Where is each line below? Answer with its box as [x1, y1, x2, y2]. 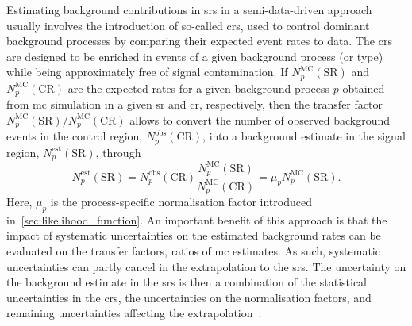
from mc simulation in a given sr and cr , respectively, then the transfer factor [6, 96, 383, 113]
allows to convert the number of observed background [129, 111, 391, 128]
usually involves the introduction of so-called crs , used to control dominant [6, 17, 370, 33]
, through [95, 144, 141, 160]
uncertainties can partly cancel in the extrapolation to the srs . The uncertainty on [6, 258, 406, 274]
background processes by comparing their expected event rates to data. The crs [6, 33, 392, 49]
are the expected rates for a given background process [67, 79, 330, 96]
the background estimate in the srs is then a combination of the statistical [6, 274, 367, 290]
